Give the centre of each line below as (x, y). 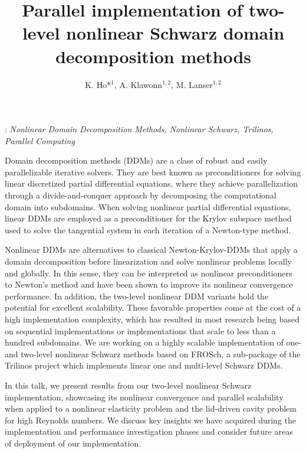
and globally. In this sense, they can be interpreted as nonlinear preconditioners (149, 273)
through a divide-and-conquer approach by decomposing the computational (141, 195)
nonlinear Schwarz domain (175, 33)
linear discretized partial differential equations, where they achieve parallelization (152, 183)
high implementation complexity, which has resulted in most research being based (152, 319)
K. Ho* (98, 84)
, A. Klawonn (138, 84)
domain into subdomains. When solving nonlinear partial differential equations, (148, 206)
